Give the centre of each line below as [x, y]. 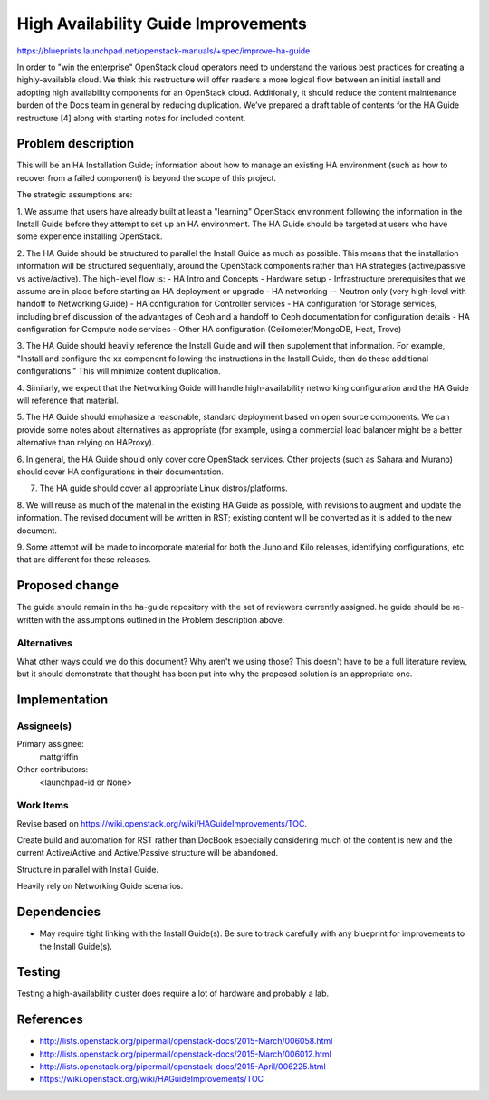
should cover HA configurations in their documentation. [120, 472]
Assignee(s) [44, 726]
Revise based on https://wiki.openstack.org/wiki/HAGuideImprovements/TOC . [162, 823]
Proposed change [68, 585]
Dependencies [59, 912]
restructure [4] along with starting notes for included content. [131, 118]
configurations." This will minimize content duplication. [119, 371]
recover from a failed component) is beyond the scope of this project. [146, 177]
